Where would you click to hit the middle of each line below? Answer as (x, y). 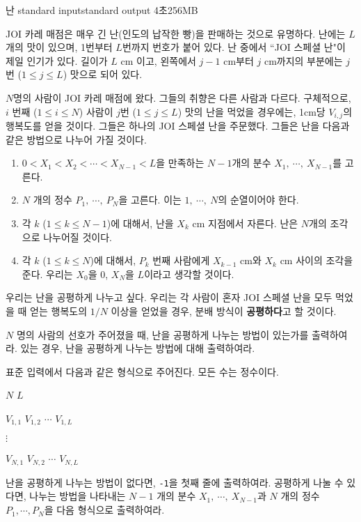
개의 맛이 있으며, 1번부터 (59, 47)
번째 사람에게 (181, 260)
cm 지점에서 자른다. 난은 (245, 223)
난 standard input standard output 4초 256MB (102, 10)
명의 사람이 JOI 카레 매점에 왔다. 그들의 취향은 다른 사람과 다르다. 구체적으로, (182, 97)
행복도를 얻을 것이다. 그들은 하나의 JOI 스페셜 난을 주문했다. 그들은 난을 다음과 (178, 126)
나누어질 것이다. (78, 237)
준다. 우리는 (47, 274)
